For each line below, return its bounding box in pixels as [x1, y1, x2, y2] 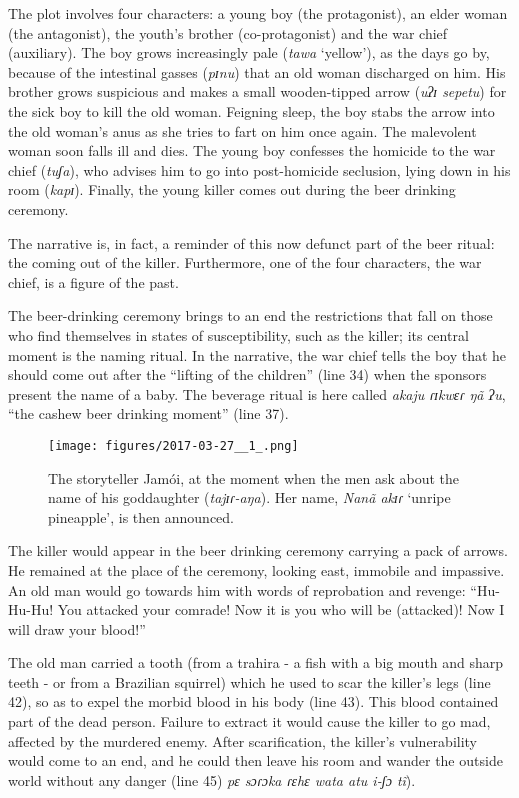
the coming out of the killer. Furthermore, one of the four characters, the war [8, 252, 482, 273]
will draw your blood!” [8, 618, 146, 639]
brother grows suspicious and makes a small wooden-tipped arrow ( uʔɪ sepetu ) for [8, 81, 507, 102]
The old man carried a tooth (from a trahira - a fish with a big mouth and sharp [8, 652, 504, 673]
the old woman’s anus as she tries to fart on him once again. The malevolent [8, 120, 477, 141]
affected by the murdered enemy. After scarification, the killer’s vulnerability [8, 730, 478, 751]
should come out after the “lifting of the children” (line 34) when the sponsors [8, 364, 487, 385]
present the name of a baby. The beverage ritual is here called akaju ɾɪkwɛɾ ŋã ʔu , [8, 383, 506, 404]
